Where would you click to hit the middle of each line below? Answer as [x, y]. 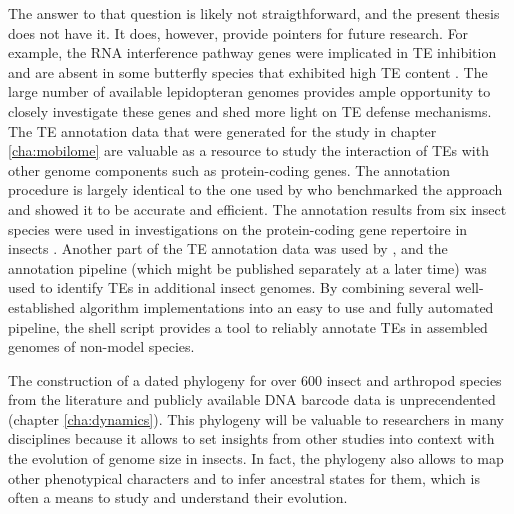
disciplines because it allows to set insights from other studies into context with [251, 438]
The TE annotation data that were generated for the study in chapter [222, 130]
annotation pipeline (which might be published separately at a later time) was [247, 267]
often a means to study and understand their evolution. [178, 497]
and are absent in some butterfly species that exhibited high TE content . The [248, 71]
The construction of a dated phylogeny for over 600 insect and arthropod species [255, 379]
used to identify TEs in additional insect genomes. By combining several [229, 287]
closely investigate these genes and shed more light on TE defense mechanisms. [250, 110]
